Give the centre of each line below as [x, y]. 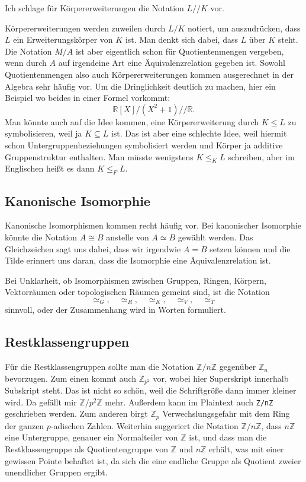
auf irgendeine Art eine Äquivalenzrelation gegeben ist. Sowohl [172, 63]
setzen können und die [250, 248]
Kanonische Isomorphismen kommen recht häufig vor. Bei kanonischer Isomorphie [153, 225]
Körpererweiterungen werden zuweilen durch [85, 28]
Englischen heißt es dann [50, 168]
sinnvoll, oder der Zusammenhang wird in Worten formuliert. [115, 310]
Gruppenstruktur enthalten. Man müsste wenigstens [99, 156]
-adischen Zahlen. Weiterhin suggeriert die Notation [144, 425]
